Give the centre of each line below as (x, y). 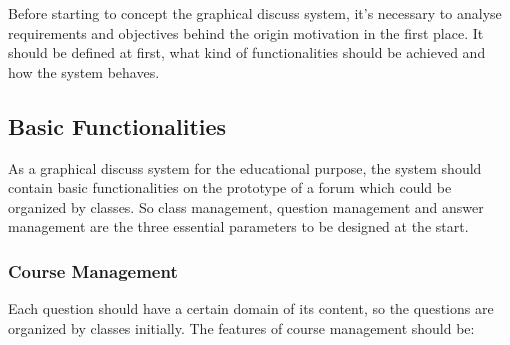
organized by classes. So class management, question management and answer (246, 206)
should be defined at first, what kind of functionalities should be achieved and (247, 52)
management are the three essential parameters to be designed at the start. (238, 226)
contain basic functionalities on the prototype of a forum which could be (230, 187)
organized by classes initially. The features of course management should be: (241, 327)
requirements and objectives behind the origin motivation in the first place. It (246, 32)
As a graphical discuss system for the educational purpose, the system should (245, 167)
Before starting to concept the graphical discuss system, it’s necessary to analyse (255, 13)
